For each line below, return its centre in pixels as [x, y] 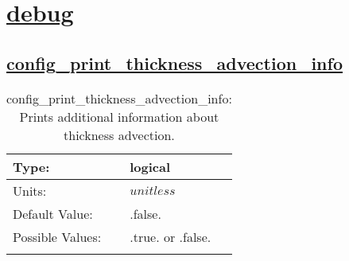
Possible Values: [57, 236]
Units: [30, 190]
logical [150, 166]
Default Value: [53, 213]
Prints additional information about [119, 116]
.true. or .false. [171, 236]
